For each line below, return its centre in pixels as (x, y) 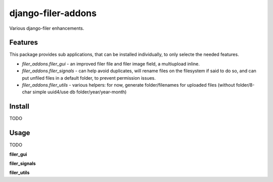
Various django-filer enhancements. (47, 28)
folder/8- (245, 85)
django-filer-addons (53, 13)
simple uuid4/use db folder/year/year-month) (80, 92)
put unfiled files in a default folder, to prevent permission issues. (89, 78)
